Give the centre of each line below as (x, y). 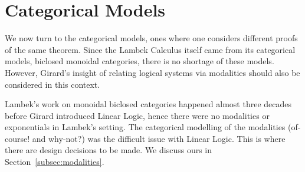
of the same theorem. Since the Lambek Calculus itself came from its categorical (150, 49)
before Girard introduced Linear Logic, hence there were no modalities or (137, 115)
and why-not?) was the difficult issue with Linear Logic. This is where (159, 138)
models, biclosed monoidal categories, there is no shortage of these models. (140, 61)
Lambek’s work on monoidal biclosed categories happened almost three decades (148, 104)
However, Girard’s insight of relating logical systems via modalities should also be (152, 72)
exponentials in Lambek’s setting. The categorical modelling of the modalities (145, 127)
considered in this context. (53, 84)
